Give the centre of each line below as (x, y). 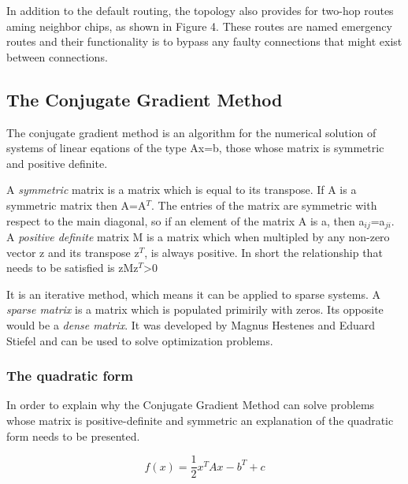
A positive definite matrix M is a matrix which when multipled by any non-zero (198, 236)
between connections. (57, 56)
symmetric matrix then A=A (76, 205)
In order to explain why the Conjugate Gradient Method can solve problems (191, 405)
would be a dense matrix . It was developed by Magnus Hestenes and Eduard (191, 324)
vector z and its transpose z (73, 252)
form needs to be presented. (73, 436)
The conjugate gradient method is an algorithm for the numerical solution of (191, 132)
